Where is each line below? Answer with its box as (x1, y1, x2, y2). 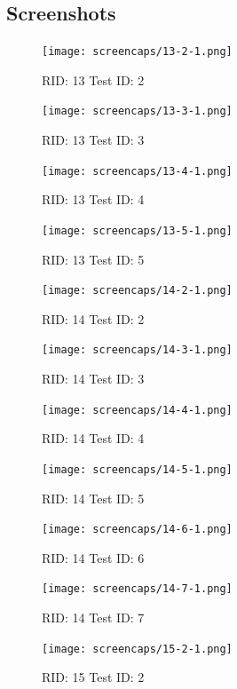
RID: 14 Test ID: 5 (42, 488, 145, 507)
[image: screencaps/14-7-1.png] (42, 582, 233, 596)
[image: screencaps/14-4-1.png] (42, 403, 233, 416)
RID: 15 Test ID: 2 (42, 668, 145, 686)
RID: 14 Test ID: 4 (42, 429, 145, 447)
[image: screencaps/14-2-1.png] (42, 284, 233, 297)
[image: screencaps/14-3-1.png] (42, 344, 233, 357)
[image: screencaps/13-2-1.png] (42, 45, 233, 59)
